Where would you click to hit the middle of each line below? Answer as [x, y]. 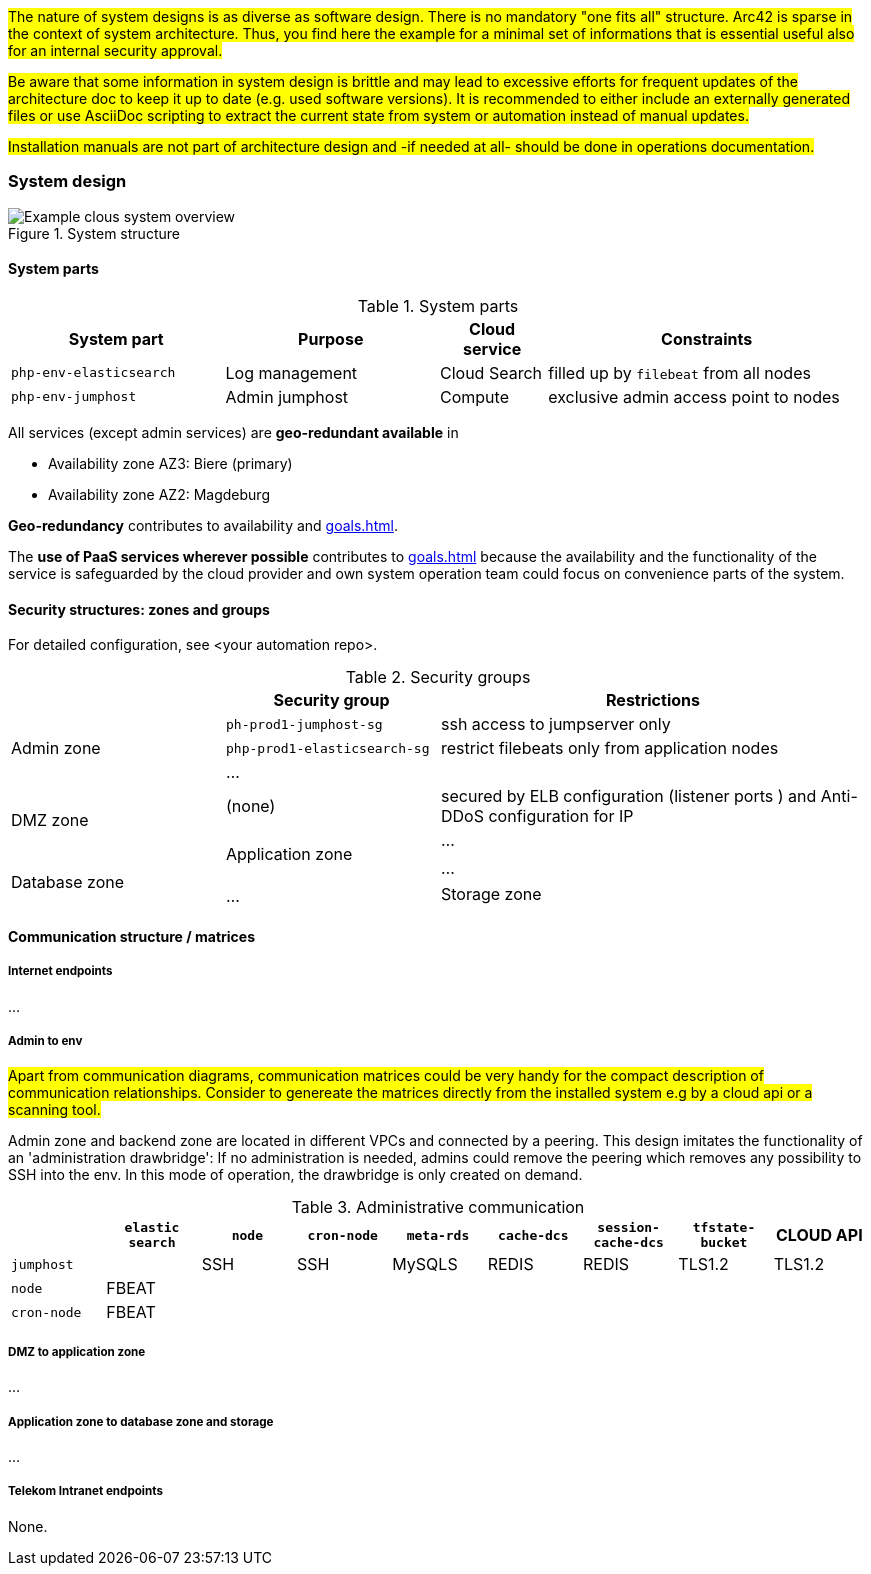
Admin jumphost [287, 396]
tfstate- [724, 1228]
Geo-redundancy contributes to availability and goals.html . [203, 525]
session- [628, 1228]
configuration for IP [561, 816]
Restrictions [653, 700]
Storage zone [491, 894]
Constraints [707, 338]
